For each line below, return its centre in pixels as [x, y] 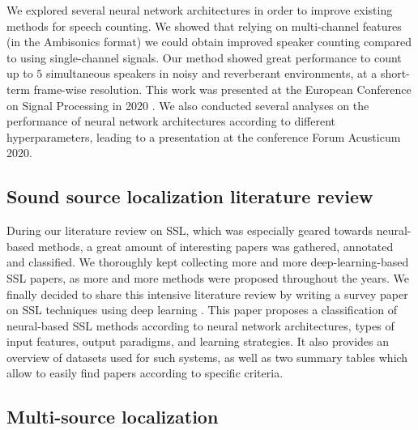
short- [395, 73]
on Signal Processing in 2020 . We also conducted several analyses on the [188, 105]
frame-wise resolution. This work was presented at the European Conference [222, 89]
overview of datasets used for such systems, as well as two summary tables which [207, 357]
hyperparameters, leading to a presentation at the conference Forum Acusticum [204, 136]
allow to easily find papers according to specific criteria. [145, 373]
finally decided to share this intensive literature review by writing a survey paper [207, 294]
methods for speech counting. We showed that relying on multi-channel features [204, 26]
